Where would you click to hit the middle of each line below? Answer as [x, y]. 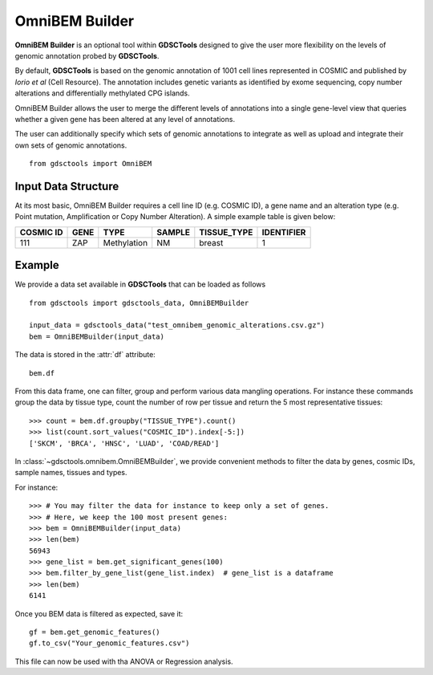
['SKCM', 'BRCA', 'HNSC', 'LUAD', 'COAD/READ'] [124, 443]
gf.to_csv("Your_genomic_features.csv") [109, 643]
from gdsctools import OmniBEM [91, 164]
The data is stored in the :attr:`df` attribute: [85, 355]
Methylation [125, 242]
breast [211, 242]
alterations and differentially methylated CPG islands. [102, 93]
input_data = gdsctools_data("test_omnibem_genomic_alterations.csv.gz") [177, 325]
